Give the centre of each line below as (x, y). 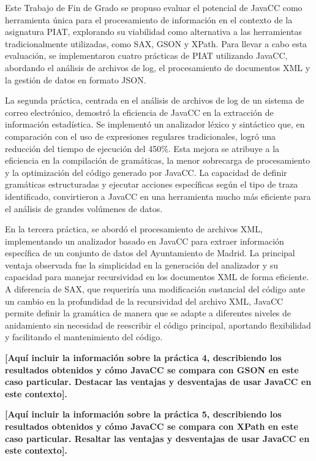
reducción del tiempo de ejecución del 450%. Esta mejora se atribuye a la (142, 148)
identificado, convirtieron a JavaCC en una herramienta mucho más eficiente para (158, 196)
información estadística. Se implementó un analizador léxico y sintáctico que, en (155, 124)
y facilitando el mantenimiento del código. (84, 337)
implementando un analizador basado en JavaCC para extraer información (145, 241)
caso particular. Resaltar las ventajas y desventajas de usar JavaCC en (157, 438)
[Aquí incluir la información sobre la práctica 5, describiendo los (143, 414)
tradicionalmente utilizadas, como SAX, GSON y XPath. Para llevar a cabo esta (156, 43)
